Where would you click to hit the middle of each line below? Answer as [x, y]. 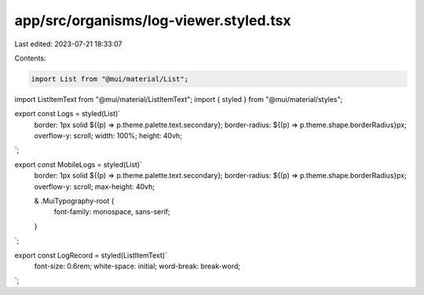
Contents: [30, 58]
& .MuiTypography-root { [74, 201]
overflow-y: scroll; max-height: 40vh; [95, 186]
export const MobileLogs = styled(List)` [79, 164]
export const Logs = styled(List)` [68, 114]
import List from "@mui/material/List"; [110, 79]
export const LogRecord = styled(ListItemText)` [91, 255]
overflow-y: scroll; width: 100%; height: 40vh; [108, 136]
